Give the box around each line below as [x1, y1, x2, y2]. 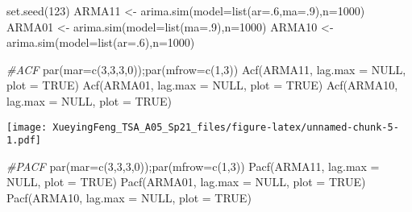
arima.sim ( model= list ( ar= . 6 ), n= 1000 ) [6, 34, 195, 51]
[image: [6, 121, 48, 133]
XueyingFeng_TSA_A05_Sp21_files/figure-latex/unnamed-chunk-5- [52, 121, 399, 133]
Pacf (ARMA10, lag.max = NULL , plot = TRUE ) [6, 189, 252, 206]
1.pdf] [6, 135, 41, 147]
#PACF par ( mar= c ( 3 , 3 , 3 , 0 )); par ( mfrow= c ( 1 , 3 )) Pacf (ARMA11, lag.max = [6, 157, 380, 174]
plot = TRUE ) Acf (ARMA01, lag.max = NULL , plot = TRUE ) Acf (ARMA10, [6, 77, 398, 94]
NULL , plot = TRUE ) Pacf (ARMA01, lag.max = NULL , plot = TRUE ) [6, 173, 366, 190]
